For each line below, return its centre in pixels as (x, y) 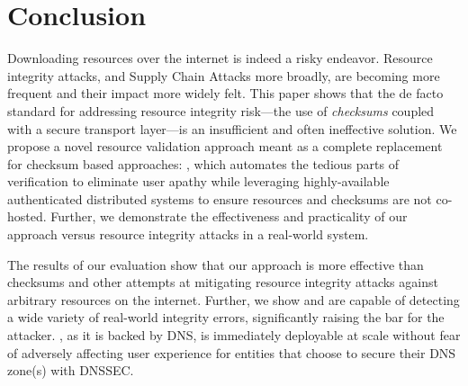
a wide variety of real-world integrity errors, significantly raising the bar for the (226, 317)
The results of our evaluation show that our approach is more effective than (216, 264)
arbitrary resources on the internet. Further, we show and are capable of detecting (234, 299)
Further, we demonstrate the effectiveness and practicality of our (229, 216)
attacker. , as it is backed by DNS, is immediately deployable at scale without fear (234, 335)
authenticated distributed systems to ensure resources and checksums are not (220, 198)
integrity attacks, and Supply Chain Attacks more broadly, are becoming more (224, 75)
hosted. (27, 216)
